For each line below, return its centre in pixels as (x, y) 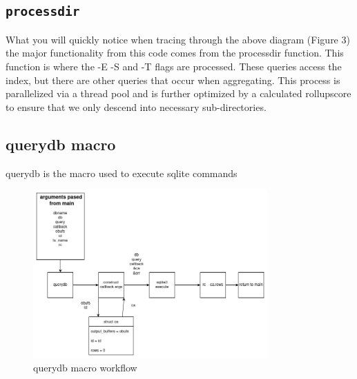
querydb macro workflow (85, 368)
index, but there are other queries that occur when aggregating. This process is (173, 80)
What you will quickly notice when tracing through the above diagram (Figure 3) (178, 39)
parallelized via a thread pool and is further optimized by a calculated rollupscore (178, 93)
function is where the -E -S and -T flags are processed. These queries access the (174, 66)
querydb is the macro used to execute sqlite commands (122, 173)
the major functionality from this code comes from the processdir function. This (175, 53)
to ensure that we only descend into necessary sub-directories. (136, 106)
